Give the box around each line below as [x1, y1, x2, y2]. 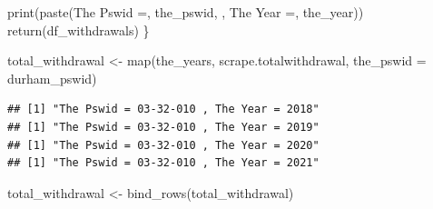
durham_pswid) [7, 68, 97, 87]
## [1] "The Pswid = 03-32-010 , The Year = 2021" [7, 156, 320, 170]
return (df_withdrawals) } [7, 20, 150, 39]
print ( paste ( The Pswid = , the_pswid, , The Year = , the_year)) [7, 3, 364, 21]
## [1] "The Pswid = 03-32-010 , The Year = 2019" [7, 120, 320, 134]
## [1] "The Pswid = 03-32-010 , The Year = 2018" [7, 103, 320, 116]
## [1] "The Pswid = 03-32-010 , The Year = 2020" [7, 138, 320, 152]
